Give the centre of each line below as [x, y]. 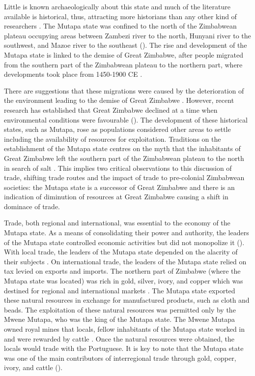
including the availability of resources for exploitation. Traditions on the [113, 139]
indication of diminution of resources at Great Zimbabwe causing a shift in [116, 197]
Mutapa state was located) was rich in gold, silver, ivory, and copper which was [124, 281]
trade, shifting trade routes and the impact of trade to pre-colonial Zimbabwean [124, 177]
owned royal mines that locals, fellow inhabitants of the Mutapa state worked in [124, 329]
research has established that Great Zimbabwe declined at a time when [111, 110]
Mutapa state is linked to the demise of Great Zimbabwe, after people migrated [124, 54]
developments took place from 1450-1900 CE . [73, 74]
